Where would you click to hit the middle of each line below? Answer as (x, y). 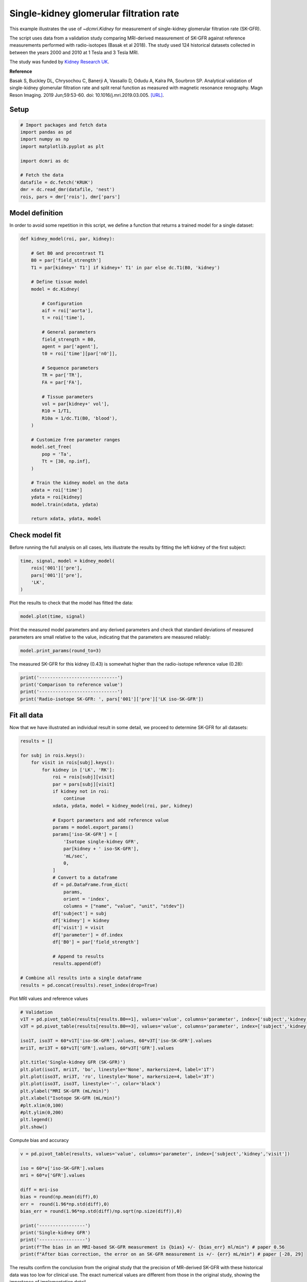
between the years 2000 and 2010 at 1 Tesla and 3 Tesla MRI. (74, 52)
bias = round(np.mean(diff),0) (60, 1197)
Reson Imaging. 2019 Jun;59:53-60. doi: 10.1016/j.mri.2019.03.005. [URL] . (87, 95)
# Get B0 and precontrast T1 (68, 253)
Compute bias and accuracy (39, 1140)
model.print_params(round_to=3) (61, 650)
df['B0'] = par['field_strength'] (96, 942)
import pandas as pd (46, 132)
